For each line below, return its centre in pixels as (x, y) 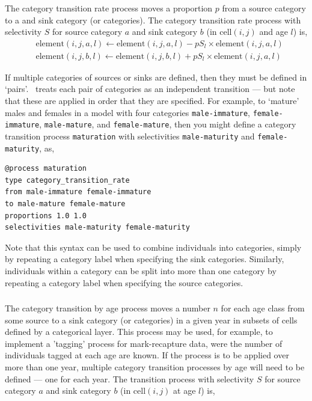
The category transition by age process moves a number (108, 308)
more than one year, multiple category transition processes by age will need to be (155, 367)
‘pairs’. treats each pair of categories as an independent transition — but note (150, 89)
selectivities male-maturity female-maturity (97, 228)
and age (274, 32)
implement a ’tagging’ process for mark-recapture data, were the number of (144, 343)
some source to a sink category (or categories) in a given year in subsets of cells (151, 320)
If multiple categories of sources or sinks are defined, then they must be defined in (156, 77)
